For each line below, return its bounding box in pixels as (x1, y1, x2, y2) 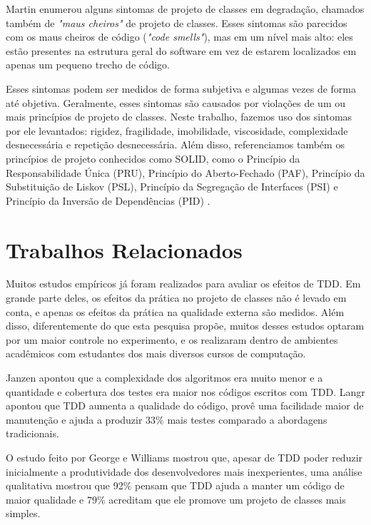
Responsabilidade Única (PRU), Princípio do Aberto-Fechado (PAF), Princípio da (6, 165, 365, 180)
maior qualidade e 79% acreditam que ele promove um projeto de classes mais (6, 491, 346, 506)
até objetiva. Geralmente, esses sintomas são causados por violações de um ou (6, 95, 346, 110)
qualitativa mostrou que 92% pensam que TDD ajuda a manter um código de (6, 478, 345, 493)
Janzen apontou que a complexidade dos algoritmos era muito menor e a (6, 370, 323, 384)
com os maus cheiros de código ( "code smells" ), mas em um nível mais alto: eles (6, 29, 353, 44)
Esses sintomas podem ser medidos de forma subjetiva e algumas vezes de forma (6, 81, 356, 96)
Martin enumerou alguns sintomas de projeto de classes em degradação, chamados (6, 1, 365, 16)
